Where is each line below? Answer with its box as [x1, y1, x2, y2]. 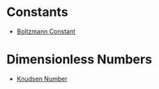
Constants [6, 4, 68, 20]
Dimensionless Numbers [6, 51, 153, 67]
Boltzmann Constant [16, 27, 76, 35]
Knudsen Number [16, 74, 68, 83]
